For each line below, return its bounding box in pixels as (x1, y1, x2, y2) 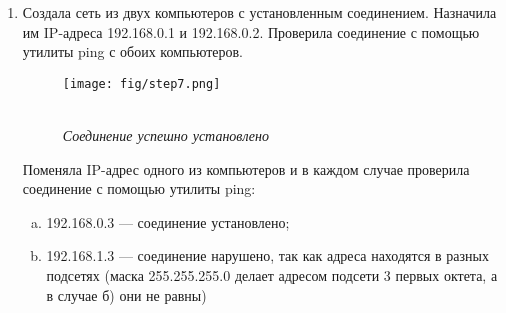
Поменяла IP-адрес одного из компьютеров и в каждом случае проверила (22, 158, 470, 179)
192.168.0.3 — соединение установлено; (46, 211, 290, 232)
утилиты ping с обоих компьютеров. (22, 41, 244, 62)
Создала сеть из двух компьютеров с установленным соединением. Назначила (22, 2, 497, 22)
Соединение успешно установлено (62, 125, 270, 146)
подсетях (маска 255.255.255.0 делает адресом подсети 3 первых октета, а (46, 265, 498, 285)
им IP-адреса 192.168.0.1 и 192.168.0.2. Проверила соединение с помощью (22, 21, 480, 42)
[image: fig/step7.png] (62, 76, 221, 91)
